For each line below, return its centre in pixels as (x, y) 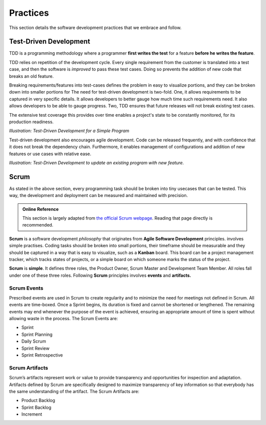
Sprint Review (35, 348)
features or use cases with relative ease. (50, 154)
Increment (32, 414)
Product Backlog (38, 400)
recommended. (38, 225)
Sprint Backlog (36, 407)
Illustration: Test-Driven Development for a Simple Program (69, 131)
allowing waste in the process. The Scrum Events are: (64, 319)
